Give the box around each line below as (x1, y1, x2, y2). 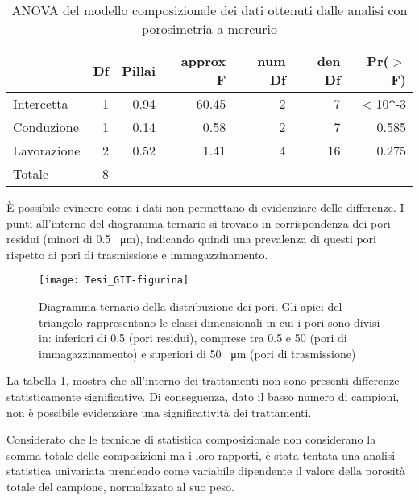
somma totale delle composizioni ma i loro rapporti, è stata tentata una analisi (6, 446, 396, 463)
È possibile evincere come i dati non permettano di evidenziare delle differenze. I (6, 199, 404, 215)
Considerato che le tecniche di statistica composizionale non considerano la (6, 431, 376, 448)
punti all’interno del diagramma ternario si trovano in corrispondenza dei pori (6, 214, 391, 231)
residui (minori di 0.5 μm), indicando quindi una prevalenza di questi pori (6, 230, 377, 247)
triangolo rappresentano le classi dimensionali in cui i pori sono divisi (39, 313, 380, 330)
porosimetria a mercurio (142, 19, 277, 38)
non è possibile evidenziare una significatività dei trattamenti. (6, 403, 312, 420)
